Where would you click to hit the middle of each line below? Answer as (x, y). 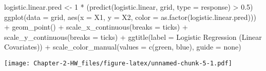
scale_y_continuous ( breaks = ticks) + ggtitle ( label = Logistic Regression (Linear (133, 37)
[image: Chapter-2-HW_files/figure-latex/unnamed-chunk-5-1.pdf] (118, 63)
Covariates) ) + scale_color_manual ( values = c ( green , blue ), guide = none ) (123, 47)
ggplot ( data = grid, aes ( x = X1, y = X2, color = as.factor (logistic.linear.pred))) (130, 17)
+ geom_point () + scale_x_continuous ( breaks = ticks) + (96, 27)
